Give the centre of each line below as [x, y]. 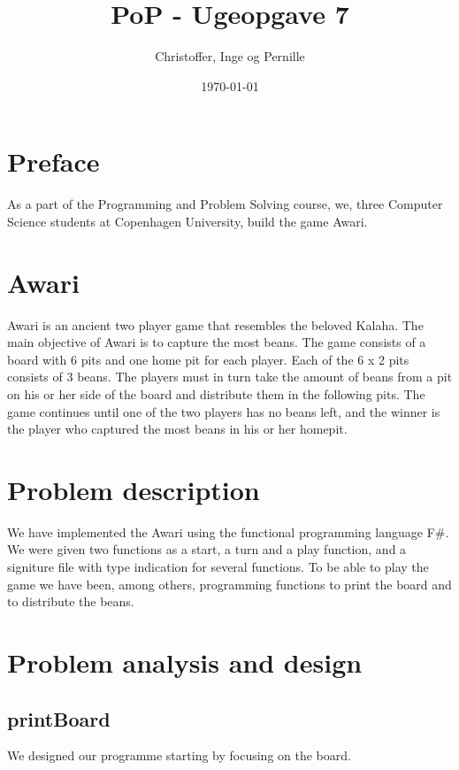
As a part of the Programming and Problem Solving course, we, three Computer [225, 204]
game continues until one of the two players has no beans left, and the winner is [224, 411]
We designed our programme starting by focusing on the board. [179, 755]
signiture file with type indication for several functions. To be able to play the [218, 567]
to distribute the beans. [71, 601]
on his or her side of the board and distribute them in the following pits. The [216, 393]
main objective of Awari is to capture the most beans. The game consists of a [217, 342]
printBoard [59, 718]
